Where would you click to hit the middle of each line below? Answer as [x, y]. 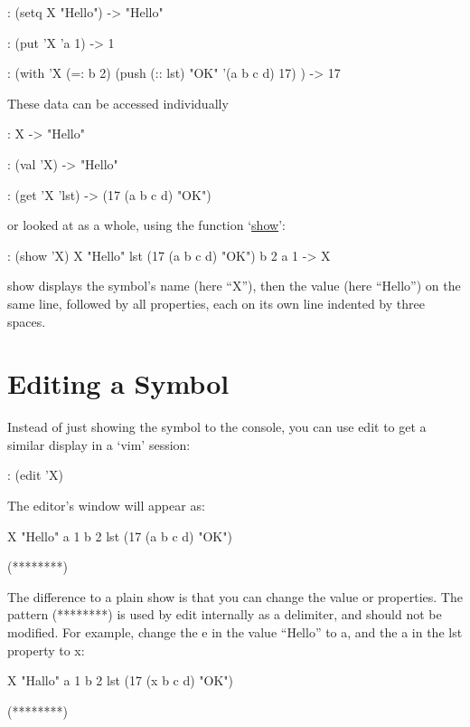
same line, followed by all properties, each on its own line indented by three [216, 303]
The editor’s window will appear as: [106, 506]
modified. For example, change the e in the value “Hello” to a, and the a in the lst [235, 632]
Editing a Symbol [118, 383]
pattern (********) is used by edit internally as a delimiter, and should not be [225, 614]
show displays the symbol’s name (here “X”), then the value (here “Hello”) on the [234, 286]
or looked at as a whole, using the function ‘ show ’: [146, 225]
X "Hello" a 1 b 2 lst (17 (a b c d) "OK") [120, 536]
